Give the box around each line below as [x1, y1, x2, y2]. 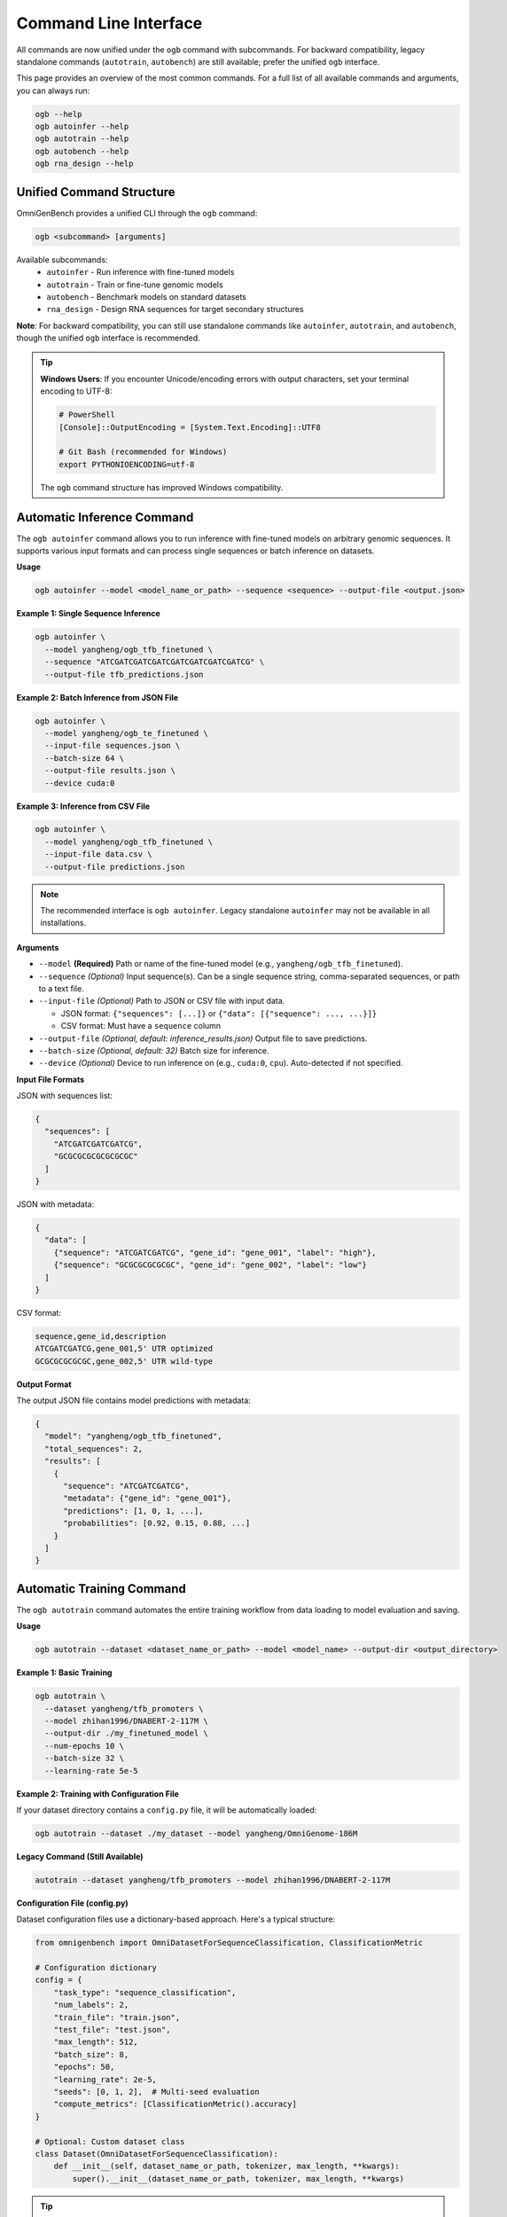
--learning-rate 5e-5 [44, 1766, 139, 1775]
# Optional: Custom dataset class [35, 2136, 185, 2146]
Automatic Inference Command [16, 510, 194, 525]
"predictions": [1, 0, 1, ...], [63, 1506, 204, 1516]
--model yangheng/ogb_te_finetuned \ [44, 728, 208, 738]
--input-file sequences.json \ [44, 740, 181, 751]
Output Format [16, 1379, 72, 1390]
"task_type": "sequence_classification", [53, 1987, 237, 1997]
